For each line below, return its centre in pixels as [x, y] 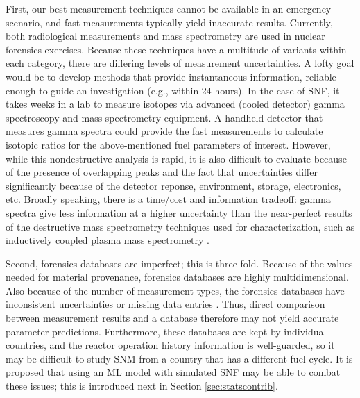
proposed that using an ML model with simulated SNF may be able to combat [173, 372]
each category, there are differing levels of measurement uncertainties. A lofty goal [180, 63]
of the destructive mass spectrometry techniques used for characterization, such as [180, 226]
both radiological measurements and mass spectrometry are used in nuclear [165, 36]
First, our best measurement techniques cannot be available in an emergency [169, 8]
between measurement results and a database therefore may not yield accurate [172, 318]
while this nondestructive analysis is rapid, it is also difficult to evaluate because [176, 158]
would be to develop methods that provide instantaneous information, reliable [171, 76]
